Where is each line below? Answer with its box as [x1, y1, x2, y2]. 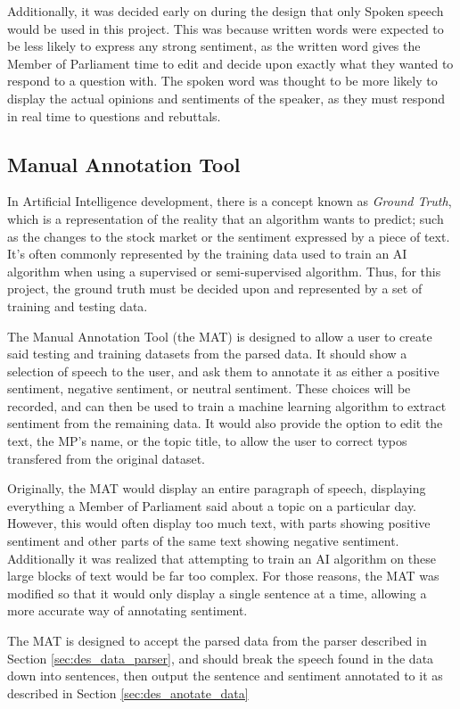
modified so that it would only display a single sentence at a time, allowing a [7, 583, 427, 602]
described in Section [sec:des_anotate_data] [7, 683, 249, 702]
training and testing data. [7, 296, 148, 315]
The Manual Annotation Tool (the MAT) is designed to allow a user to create [7, 326, 432, 345]
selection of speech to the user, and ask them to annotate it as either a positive [7, 361, 439, 380]
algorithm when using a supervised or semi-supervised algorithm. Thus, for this [7, 261, 441, 280]
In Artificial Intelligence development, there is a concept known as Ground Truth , [7, 192, 452, 210]
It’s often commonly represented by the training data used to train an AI [7, 244, 407, 263]
